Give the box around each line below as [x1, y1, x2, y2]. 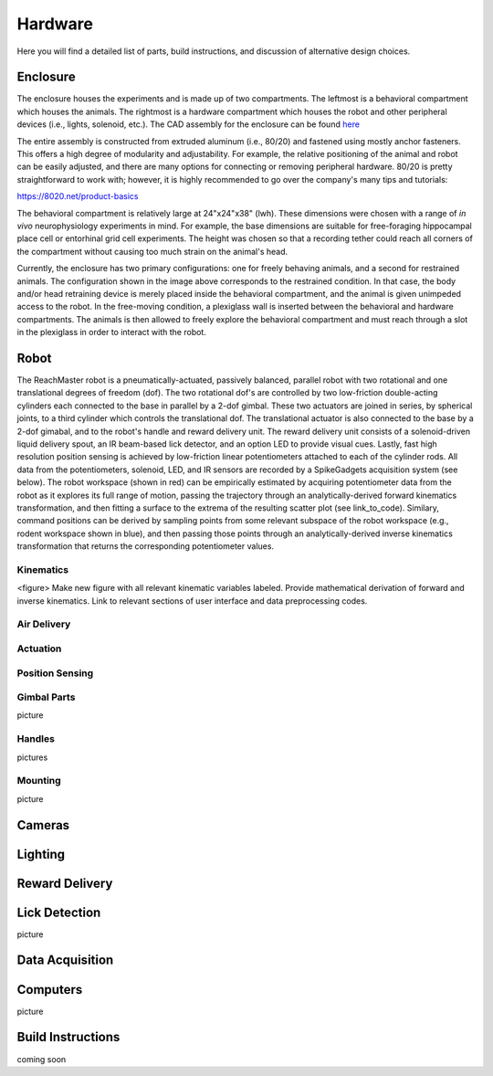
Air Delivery [16, 617, 71, 630]
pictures [16, 752, 48, 763]
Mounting [16, 775, 61, 787]
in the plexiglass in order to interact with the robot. [16, 327, 207, 338]
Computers [16, 982, 83, 997]
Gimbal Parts [16, 691, 76, 703]
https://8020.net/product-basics [16, 191, 139, 202]
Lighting [16, 846, 66, 862]
